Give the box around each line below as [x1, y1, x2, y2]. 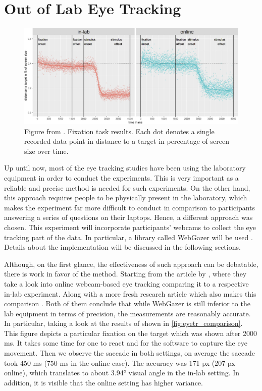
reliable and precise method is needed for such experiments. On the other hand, [4, 182, 250, 193]
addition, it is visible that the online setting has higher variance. [4, 377, 203, 387]
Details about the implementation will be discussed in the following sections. [4, 242, 241, 252]
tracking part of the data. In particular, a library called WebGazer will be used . [4, 232, 253, 242]
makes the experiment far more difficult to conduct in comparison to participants [4, 202, 255, 212]
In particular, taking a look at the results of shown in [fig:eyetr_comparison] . [4, 318, 243, 328]
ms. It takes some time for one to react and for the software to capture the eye [4, 338, 247, 348]
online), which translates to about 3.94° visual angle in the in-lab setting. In [4, 367, 240, 378]
